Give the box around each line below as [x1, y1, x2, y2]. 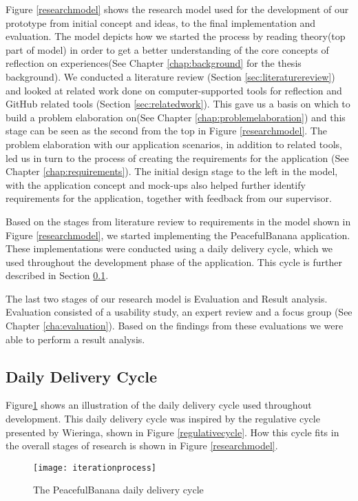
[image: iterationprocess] [33, 462, 156, 473]
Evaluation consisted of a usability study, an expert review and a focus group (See [6, 305, 352, 319]
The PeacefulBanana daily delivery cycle [33, 482, 204, 497]
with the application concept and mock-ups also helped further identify [6, 177, 306, 192]
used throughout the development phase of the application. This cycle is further [6, 254, 342, 269]
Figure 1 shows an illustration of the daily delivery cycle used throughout [6, 398, 312, 412]
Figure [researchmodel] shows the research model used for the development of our [6, 2, 349, 16]
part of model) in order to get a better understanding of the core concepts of [6, 42, 329, 57]
